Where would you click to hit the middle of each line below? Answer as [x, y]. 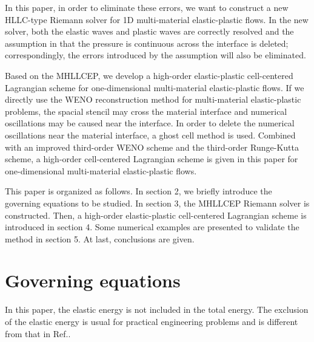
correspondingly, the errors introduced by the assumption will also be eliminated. [155, 55]
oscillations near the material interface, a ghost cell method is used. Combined [150, 135]
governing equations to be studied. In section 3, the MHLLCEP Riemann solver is [157, 203]
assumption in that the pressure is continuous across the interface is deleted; [147, 43]
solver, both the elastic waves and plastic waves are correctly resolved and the [149, 31]
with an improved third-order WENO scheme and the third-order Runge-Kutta [152, 147]
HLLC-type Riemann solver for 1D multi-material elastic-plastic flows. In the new [157, 19]
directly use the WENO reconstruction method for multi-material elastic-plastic [153, 99]
